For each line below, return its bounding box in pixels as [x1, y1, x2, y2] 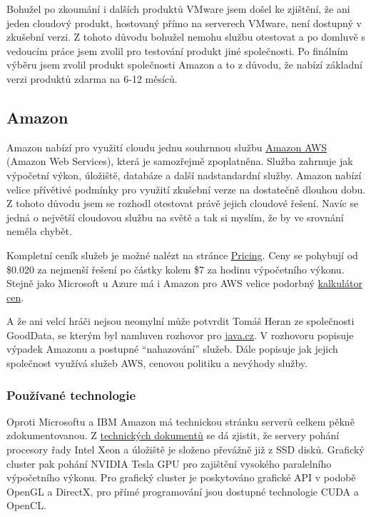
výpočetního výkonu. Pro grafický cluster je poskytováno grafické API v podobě [6, 470, 356, 485]
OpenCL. [6, 498, 46, 513]
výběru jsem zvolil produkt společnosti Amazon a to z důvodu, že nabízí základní [6, 57, 362, 72]
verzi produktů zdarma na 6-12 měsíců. [6, 71, 178, 86]
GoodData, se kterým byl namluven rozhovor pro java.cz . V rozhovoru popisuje [6, 327, 354, 342]
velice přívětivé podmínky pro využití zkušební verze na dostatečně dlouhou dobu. [6, 181, 366, 196]
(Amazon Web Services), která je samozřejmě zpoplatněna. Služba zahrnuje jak [6, 154, 353, 169]
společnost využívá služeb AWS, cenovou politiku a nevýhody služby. [6, 356, 308, 371]
